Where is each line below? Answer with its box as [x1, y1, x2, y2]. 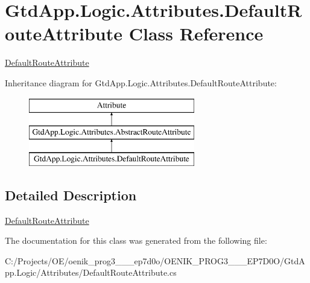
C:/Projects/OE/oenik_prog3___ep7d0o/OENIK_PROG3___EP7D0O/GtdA [5, 254, 305, 267]
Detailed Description [5, 185, 137, 204]
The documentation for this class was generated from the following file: [5, 234, 267, 247]
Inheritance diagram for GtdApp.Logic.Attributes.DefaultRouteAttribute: [5, 76, 277, 89]
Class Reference [128, 21, 264, 46]
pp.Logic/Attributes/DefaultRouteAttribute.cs [5, 266, 177, 279]
